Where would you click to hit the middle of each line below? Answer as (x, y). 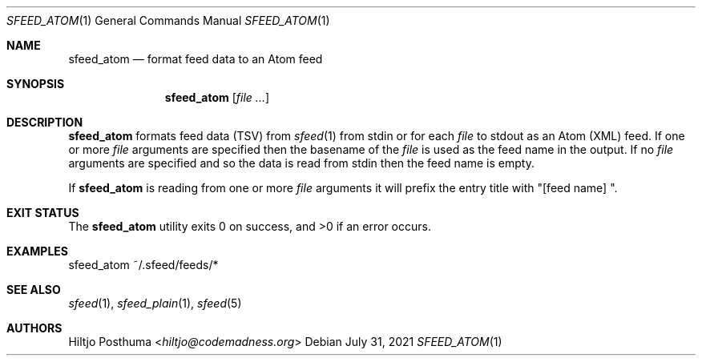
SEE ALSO (34, 290)
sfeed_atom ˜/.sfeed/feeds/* (143, 265)
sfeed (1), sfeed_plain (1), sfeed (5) (155, 303)
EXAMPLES (37, 251)
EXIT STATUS (43, 213)
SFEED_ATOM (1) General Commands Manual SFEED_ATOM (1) (168, 20)
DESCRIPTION (45, 122)
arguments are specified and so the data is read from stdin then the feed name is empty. (301, 163)
